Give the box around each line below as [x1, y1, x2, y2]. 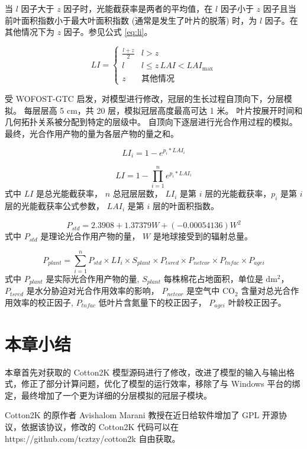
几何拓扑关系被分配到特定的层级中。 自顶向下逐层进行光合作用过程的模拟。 [5, 116, 298, 128]
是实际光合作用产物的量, [46, 272, 140, 284]
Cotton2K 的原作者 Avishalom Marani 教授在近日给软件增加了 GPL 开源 [5, 409, 279, 421]
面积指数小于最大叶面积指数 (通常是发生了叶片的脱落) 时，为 [21, 14, 257, 26]
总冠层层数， [112, 187, 163, 200]
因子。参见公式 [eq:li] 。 [63, 25, 153, 38]
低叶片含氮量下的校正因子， [98, 296, 206, 309]
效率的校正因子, [12, 296, 73, 309]
